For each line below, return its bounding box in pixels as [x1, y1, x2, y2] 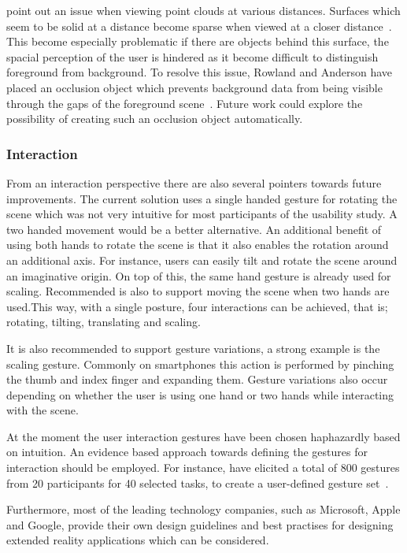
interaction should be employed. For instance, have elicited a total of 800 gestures [6, 459, 400, 476]
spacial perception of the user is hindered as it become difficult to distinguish [6, 48, 379, 65]
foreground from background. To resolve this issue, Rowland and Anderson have [6, 64, 393, 80]
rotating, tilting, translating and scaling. [6, 314, 201, 330]
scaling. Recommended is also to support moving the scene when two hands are [6, 283, 390, 299]
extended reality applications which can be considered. [6, 532, 269, 548]
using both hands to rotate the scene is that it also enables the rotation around [6, 236, 389, 253]
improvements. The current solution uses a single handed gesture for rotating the [6, 190, 398, 206]
